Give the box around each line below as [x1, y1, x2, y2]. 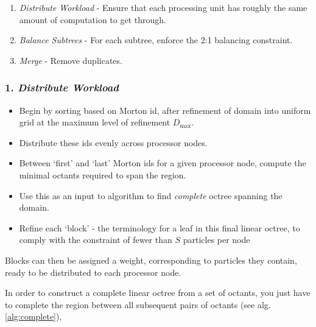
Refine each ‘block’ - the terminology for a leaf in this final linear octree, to [19, 221, 300, 234]
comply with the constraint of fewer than [19, 233, 172, 246]
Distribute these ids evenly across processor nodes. [19, 136, 208, 149]
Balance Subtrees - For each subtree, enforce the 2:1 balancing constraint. [19, 33, 293, 46]
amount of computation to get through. [19, 13, 166, 26]
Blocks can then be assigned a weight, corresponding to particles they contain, [5, 253, 297, 266]
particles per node [183, 233, 250, 246]
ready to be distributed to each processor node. [5, 265, 181, 278]
